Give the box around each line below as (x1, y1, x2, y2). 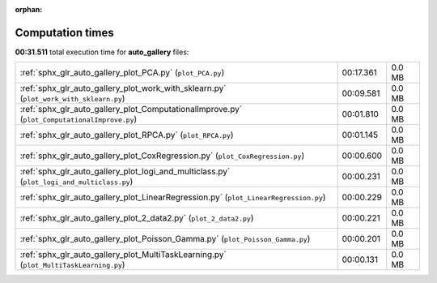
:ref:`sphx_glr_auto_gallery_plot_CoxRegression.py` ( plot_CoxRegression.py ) (19, 150, 305, 161)
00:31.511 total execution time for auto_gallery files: (15, 47, 189, 57)
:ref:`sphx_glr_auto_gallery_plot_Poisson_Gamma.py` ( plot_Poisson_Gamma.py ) (19, 234, 311, 245)
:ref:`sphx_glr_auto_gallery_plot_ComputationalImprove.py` (19, 104, 243, 115)
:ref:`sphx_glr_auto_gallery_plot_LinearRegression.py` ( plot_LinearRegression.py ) (19, 191, 326, 203)
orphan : (15, 5, 43, 14)
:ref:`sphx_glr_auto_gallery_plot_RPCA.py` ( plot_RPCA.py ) (19, 130, 234, 141)
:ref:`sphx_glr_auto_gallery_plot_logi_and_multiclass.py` (19, 166, 231, 178)
